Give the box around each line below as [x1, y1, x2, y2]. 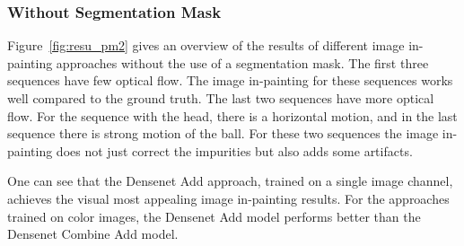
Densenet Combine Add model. [7, 224, 179, 243]
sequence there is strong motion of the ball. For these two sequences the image [7, 124, 439, 143]
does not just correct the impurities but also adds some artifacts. [56, 141, 413, 160]
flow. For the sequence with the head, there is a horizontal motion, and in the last [7, 106, 458, 125]
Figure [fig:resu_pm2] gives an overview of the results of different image [7, 36, 405, 55]
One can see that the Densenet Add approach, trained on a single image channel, [7, 171, 453, 190]
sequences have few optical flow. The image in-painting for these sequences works [7, 71, 453, 90]
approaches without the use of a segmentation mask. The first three [56, 53, 429, 72]
